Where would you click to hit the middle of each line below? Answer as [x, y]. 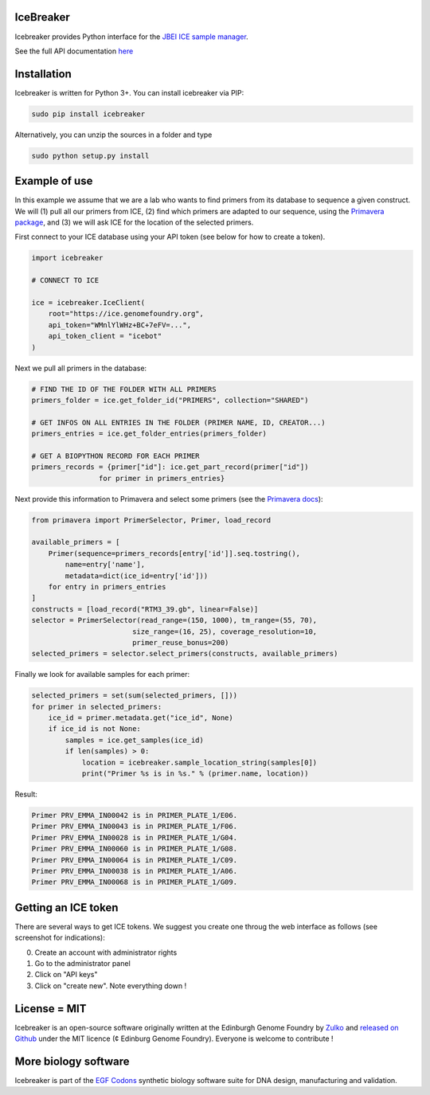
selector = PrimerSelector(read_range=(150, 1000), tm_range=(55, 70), [174, 620]
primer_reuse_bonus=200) [180, 642]
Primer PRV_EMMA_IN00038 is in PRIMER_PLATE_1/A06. [135, 871]
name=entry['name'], [105, 565]
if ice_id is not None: [94, 729]
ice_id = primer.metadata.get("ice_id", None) [141, 718]
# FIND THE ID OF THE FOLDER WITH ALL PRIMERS [124, 389]
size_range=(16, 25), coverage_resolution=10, [225, 632]
